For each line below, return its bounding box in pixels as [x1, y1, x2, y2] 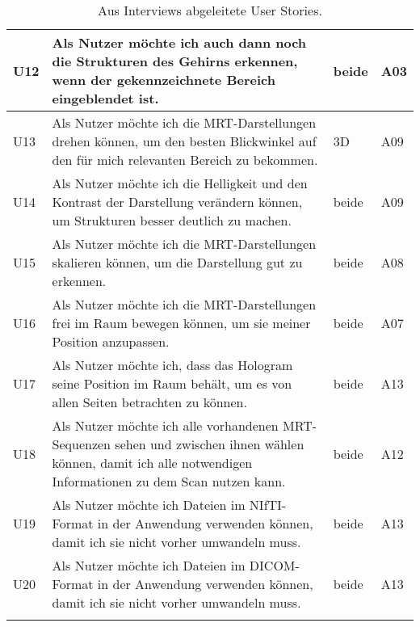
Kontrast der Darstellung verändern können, [52, 192, 303, 211]
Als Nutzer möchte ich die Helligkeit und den [52, 174, 308, 192]
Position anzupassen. [52, 332, 170, 351]
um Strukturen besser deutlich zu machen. [52, 211, 292, 229]
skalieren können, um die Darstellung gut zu [52, 253, 303, 271]
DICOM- [249, 556, 300, 574]
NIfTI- [249, 495, 287, 514]
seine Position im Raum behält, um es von [52, 374, 292, 393]
